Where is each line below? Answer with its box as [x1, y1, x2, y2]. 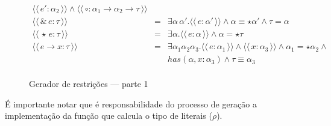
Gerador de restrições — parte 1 [29, 77, 148, 90]
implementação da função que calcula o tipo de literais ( [5, 109, 212, 122]
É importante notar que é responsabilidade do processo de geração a [5, 97, 257, 110]
